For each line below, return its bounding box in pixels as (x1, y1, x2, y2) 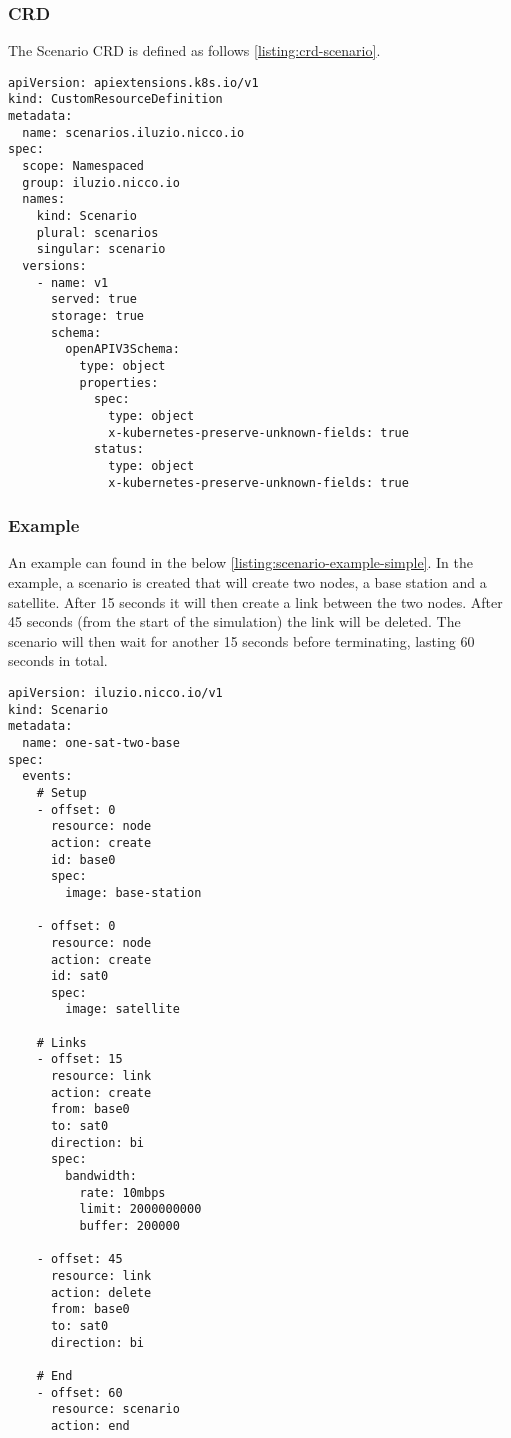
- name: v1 (36, 275, 109, 290)
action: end (50, 1418, 130, 1433)
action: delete (50, 1285, 152, 1300)
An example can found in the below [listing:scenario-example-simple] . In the (8, 552, 474, 573)
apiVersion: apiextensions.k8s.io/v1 (8, 75, 259, 90)
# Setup (36, 785, 87, 800)
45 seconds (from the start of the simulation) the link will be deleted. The (8, 611, 461, 632)
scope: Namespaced (22, 159, 145, 174)
